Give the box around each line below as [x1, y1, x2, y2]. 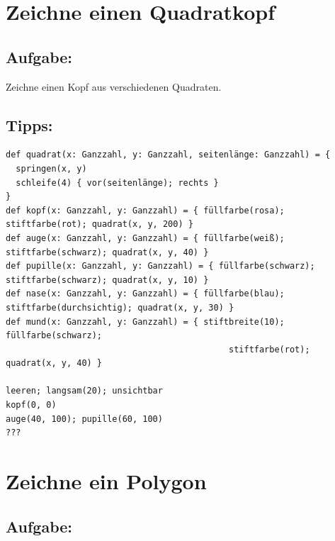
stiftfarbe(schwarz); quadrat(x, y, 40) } [6, 247, 209, 257]
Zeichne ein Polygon [6, 467, 207, 496]
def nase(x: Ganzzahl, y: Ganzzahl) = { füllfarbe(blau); [6, 289, 285, 299]
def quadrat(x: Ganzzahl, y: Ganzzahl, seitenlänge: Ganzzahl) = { [6, 150, 331, 160]
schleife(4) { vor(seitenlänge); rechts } [16, 177, 219, 188]
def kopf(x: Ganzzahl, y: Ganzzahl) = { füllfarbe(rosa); [6, 205, 285, 216]
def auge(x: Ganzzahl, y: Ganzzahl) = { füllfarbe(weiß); [6, 233, 285, 243]
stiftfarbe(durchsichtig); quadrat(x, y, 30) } [6, 302, 234, 313]
